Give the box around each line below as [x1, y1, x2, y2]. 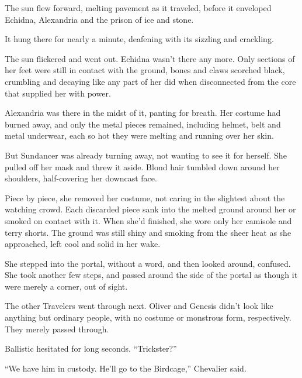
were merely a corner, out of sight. [5, 280, 128, 292]
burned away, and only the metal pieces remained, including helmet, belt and [5, 118, 281, 130]
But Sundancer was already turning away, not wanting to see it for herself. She [5, 149, 287, 161]
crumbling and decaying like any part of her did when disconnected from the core [5, 75, 296, 87]
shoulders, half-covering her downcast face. [5, 172, 157, 184]
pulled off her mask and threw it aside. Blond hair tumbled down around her [5, 160, 280, 173]
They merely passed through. [5, 322, 109, 335]
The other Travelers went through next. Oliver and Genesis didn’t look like [5, 300, 273, 312]
